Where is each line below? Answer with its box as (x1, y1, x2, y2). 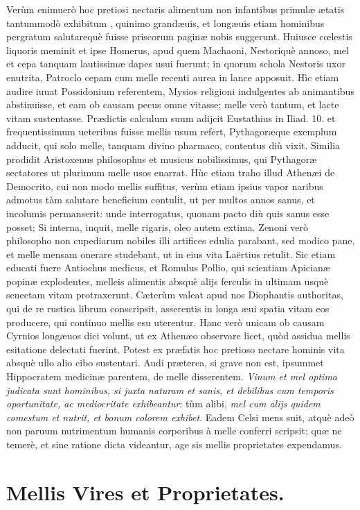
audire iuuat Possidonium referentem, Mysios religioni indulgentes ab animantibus (6, 83, 354, 98)
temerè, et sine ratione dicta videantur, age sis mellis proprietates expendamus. (6, 437, 342, 451)
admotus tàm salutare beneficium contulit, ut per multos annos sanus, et (6, 192, 315, 207)
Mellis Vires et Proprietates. (6, 477, 285, 506)
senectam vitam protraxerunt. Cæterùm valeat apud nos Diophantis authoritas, (6, 287, 343, 302)
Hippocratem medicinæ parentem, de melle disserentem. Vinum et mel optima (6, 369, 337, 384)
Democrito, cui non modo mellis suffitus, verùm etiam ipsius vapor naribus (6, 178, 323, 193)
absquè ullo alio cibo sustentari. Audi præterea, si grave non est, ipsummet (6, 355, 324, 370)
